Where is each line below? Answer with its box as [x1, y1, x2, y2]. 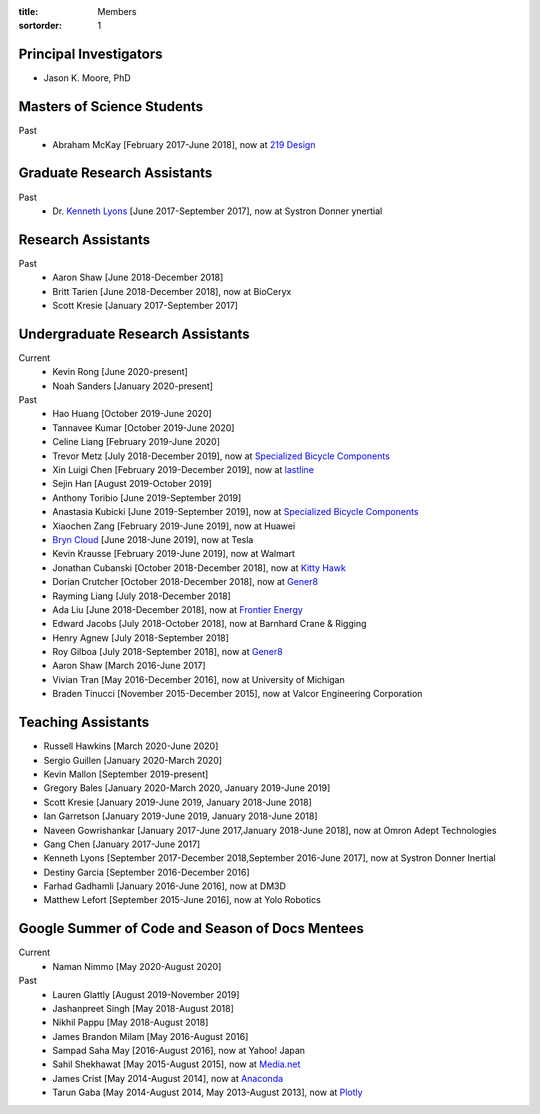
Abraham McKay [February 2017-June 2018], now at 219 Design [52, 138, 316, 150]
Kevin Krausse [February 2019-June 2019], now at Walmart [52, 548, 295, 560]
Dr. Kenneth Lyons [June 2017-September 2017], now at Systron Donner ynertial [52, 205, 383, 217]
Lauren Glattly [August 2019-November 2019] [52, 988, 240, 1000]
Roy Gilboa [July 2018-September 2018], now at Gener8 [52, 646, 284, 658]
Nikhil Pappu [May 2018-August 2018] [52, 1016, 209, 1029]
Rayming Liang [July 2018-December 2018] [52, 590, 232, 602]
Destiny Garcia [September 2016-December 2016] [43, 866, 250, 878]
